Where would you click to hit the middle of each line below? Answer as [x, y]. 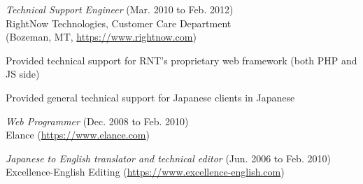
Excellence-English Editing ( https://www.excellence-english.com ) [145, 172]
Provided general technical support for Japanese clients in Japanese [150, 97]
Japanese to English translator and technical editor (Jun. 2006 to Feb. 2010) [168, 158]
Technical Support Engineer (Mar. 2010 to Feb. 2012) [120, 9]
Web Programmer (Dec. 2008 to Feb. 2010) [97, 121]
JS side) [23, 74]
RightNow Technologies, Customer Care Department [119, 23]
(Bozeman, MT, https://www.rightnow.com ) [101, 37]
